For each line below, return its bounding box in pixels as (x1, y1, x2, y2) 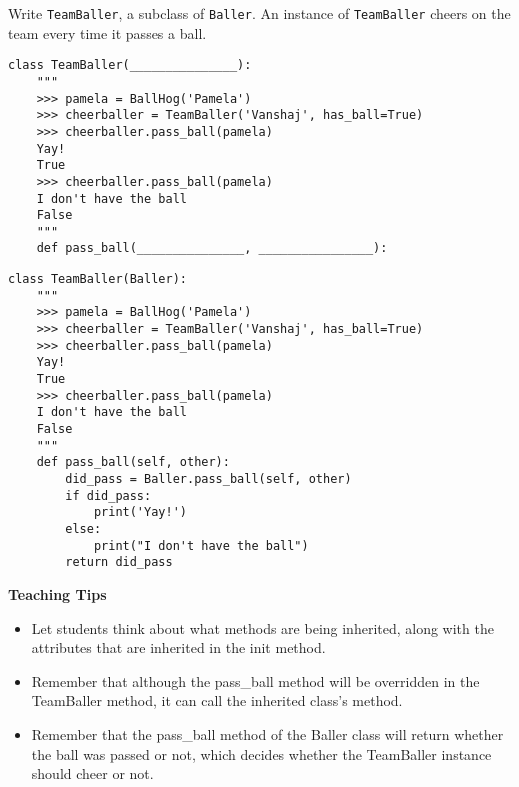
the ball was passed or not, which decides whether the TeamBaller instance (31, 743, 492, 764)
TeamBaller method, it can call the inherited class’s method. (31, 690, 403, 711)
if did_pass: (65, 488, 152, 503)
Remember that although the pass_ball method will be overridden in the (31, 670, 480, 691)
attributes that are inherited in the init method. (31, 637, 326, 658)
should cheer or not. (31, 763, 154, 784)
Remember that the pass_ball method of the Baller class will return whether (31, 723, 504, 744)
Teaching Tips (8, 583, 107, 604)
